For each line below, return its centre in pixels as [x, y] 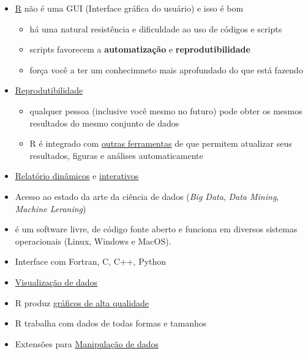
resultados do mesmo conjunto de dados [104, 123]
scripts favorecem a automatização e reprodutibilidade [140, 49]
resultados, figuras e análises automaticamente [116, 155]
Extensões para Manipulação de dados [87, 343]
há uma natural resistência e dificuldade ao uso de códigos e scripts [156, 28]
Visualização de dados [56, 282]
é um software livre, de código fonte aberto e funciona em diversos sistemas [156, 229]
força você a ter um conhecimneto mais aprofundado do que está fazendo [166, 69]
